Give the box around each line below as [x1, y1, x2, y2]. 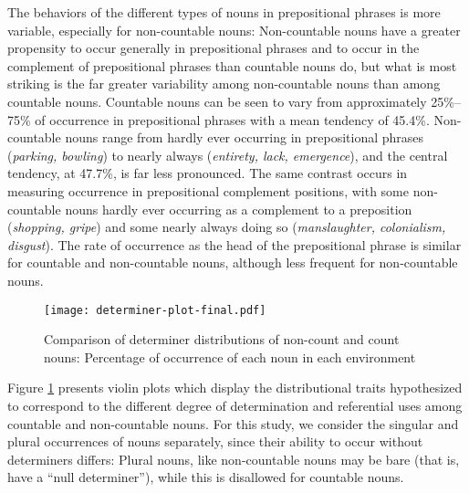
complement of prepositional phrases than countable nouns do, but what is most [7, 56, 457, 75]
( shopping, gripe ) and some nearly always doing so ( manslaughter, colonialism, [7, 217, 446, 236]
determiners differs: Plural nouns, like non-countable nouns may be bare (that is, [7, 449, 460, 468]
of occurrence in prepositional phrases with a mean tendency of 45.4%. [35, 110, 430, 129]
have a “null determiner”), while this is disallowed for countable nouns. [7, 467, 404, 487]
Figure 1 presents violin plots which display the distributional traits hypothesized [7, 378, 463, 397]
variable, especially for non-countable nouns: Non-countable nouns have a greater [7, 20, 461, 39]
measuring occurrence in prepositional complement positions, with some [7, 181, 409, 200]
